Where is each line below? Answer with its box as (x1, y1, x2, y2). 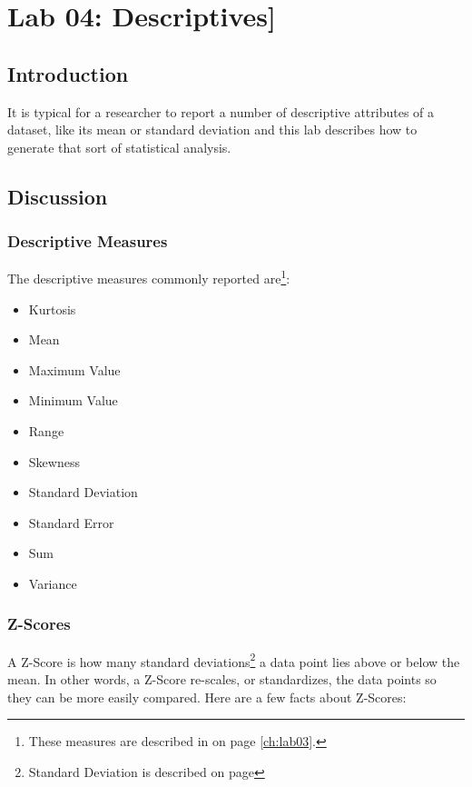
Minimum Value (28, 391, 118, 410)
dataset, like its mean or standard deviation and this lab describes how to (7, 120, 418, 139)
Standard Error (28, 513, 114, 532)
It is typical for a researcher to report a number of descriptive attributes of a (7, 102, 435, 121)
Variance (28, 573, 77, 593)
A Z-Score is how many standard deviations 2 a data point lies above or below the (7, 649, 460, 671)
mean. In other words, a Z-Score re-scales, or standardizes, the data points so (7, 670, 437, 689)
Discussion (7, 182, 108, 210)
